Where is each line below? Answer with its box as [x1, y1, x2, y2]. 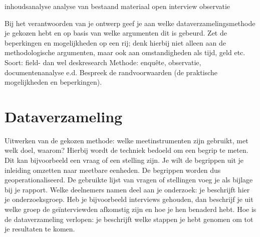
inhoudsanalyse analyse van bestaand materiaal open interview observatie [5, 1, 230, 11]
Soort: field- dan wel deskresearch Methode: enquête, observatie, [5, 57, 201, 67]
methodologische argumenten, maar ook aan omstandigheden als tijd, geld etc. [5, 47, 245, 58]
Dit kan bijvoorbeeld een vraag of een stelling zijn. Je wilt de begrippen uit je [5, 155, 244, 165]
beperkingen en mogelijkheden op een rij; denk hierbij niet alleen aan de [5, 37, 226, 48]
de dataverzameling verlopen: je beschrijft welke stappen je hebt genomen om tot [5, 213, 253, 224]
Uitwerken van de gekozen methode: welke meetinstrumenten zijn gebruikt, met [5, 135, 248, 145]
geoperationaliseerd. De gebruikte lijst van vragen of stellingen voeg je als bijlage [5, 174, 253, 185]
